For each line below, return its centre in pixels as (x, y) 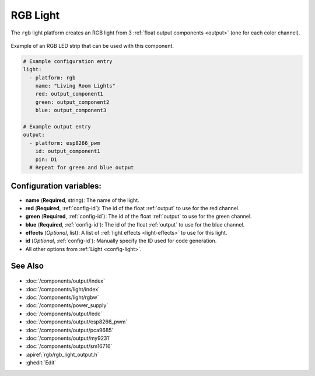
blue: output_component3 (71, 110)
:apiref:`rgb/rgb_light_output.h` (62, 354)
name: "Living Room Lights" (76, 86)
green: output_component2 (72, 102)
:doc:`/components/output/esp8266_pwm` (76, 322)
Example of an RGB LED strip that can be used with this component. (92, 46)
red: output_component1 (69, 94)
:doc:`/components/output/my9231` (68, 338)
